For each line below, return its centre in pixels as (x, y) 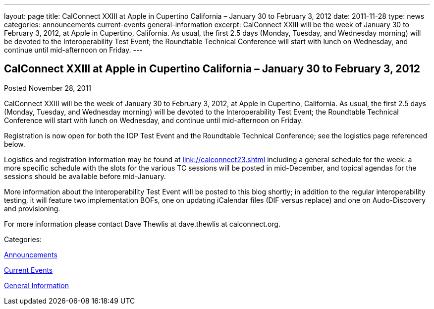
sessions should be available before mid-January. (85, 176)
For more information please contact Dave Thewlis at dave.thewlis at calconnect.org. (142, 224)
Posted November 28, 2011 (48, 88)
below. (15, 144)
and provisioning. (32, 208)
